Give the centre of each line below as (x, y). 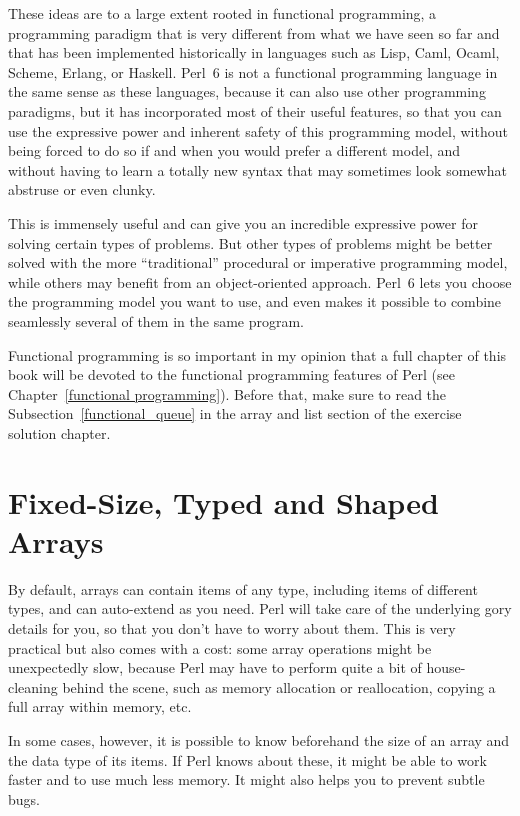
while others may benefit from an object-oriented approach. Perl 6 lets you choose (260, 281)
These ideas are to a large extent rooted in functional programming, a (222, 13)
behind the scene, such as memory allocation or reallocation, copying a (279, 686)
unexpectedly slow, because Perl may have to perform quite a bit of (215, 667)
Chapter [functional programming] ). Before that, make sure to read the (227, 393)
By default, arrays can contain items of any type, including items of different (243, 588)
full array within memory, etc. (100, 706)
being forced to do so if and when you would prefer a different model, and (234, 150)
